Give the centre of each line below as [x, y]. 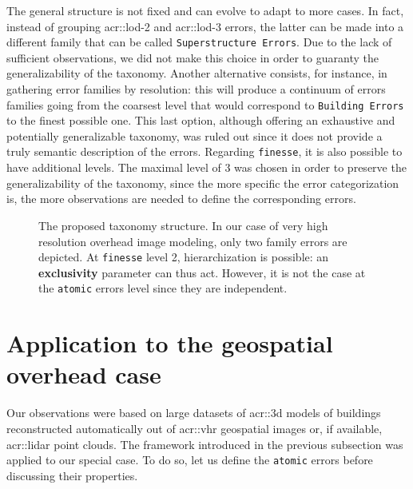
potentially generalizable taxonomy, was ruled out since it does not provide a [195, 135]
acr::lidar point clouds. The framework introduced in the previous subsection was [205, 444]
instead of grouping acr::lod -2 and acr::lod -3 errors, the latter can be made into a [205, 26]
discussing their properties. [72, 475]
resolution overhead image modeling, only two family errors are [193, 241]
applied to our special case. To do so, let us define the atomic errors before [190, 460]
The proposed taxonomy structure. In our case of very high [183, 225]
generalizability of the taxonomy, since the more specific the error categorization [203, 183]
